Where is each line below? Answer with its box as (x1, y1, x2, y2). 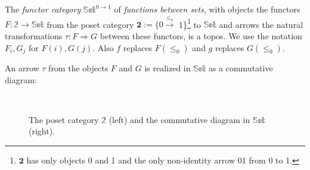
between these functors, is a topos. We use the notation (100, 29, 302, 42)
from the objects (48, 61, 108, 74)
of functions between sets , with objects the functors (114, 3, 300, 15)
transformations (5, 29, 63, 42)
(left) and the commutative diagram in (108, 113, 250, 125)
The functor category (5, 3, 81, 15)
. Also (92, 41, 114, 53)
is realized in (144, 61, 191, 74)
